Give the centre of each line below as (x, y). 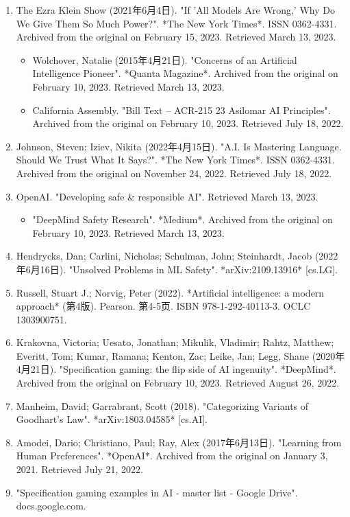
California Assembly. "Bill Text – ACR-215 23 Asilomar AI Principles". (182, 110)
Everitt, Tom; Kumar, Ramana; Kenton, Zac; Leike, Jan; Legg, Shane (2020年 (180, 355)
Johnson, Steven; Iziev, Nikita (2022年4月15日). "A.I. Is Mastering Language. (179, 146)
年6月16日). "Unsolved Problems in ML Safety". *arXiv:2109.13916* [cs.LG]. (177, 269)
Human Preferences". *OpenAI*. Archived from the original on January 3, (172, 456)
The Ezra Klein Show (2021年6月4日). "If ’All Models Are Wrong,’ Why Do (175, 10)
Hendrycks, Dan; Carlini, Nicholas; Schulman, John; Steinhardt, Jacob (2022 (177, 256)
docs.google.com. (51, 506)
